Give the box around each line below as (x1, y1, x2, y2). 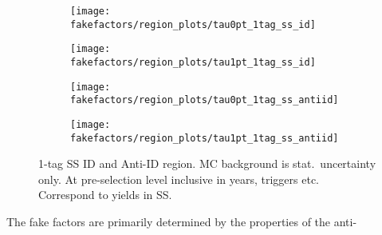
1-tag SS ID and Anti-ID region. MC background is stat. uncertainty (38, 155, 376, 172)
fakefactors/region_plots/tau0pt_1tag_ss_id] (70, 18, 316, 30)
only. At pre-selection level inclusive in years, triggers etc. (38, 170, 319, 187)
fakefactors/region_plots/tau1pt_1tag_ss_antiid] (70, 132, 339, 144)
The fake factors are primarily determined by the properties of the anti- (6, 213, 357, 230)
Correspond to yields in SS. (38, 186, 172, 203)
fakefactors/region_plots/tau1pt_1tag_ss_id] (70, 56, 316, 68)
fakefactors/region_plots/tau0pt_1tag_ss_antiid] (70, 94, 339, 106)
